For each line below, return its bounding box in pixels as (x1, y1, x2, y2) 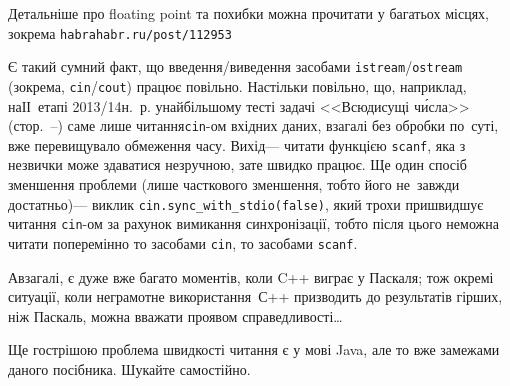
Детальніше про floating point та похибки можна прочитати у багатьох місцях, (8, 3, 489, 23)
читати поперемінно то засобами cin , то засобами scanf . (8, 232, 358, 253)
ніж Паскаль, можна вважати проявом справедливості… (8, 305, 343, 326)
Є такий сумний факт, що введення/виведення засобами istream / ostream (8, 56, 463, 77)
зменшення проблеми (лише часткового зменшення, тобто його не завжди (8, 174, 460, 195)
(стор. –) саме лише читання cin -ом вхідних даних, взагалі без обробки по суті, (8, 115, 499, 136)
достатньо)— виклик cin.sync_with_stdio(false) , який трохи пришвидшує (8, 193, 484, 214)
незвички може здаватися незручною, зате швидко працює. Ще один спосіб (8, 154, 467, 175)
